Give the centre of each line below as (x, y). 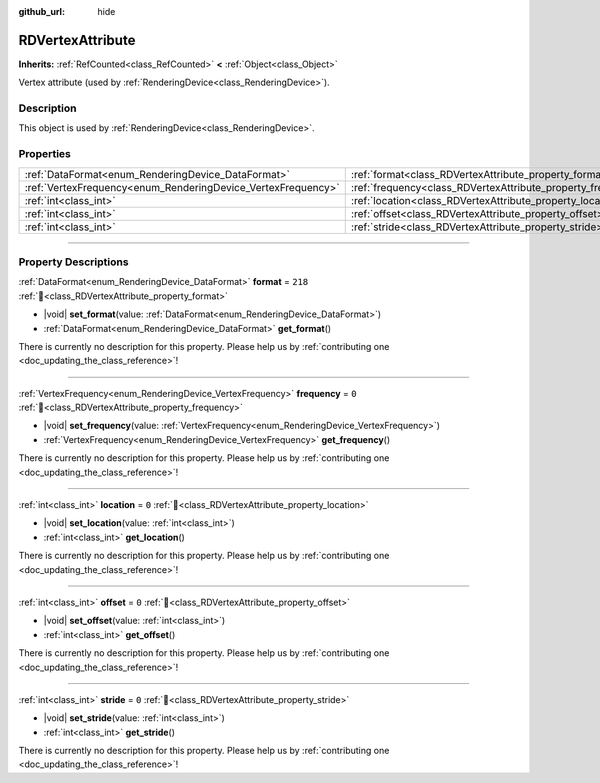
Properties (45, 154)
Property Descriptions (73, 262)
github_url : (41, 11)
